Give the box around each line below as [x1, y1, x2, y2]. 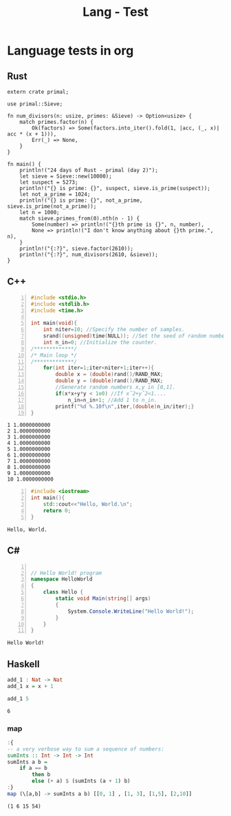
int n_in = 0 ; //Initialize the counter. [43, 339, 157, 346]
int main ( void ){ [30, 320, 78, 327]
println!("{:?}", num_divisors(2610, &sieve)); [19, 251, 158, 258]
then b [32, 771, 51, 778]
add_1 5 [7, 695, 30, 702]
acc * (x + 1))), [7, 131, 57, 138]
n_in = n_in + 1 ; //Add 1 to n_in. [67, 397, 157, 404]
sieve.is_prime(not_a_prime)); [7, 203, 97, 210]
